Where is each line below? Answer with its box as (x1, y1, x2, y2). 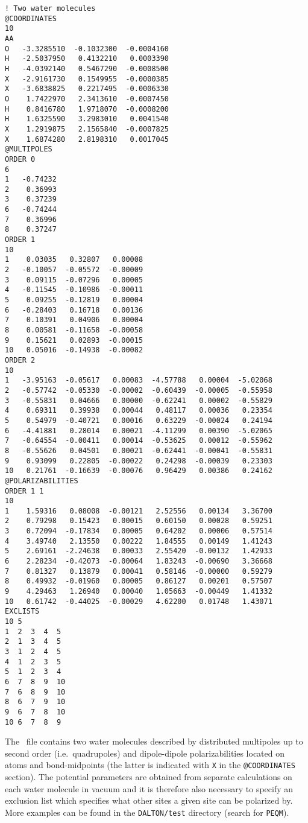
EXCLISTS (5, 607, 40, 616)
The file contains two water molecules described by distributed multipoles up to (5, 735, 303, 748)
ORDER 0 (5, 154, 36, 164)
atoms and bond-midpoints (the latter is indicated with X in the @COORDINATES (5, 758, 295, 771)
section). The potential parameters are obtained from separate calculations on (5, 771, 292, 783)
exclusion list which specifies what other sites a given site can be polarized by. (5, 794, 293, 807)
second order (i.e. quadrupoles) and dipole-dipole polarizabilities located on (5, 746, 285, 759)
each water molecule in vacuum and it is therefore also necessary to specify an (5, 782, 294, 795)
